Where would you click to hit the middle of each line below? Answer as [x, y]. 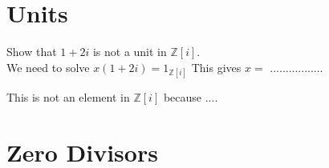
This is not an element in [68, 96]
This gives [216, 67]
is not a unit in [130, 52]
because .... [191, 96]
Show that [32, 52]
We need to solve [48, 67]
